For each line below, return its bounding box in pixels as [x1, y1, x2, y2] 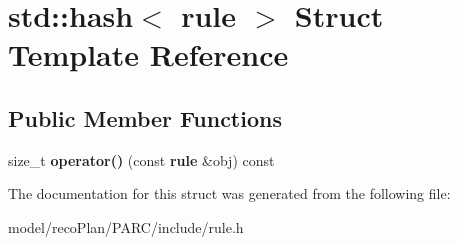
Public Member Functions [8, 102, 282, 133]
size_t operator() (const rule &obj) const [8, 149, 275, 170]
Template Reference [8, 34, 289, 75]
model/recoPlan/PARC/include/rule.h [8, 216, 244, 237]
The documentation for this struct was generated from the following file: [8, 183, 451, 204]
